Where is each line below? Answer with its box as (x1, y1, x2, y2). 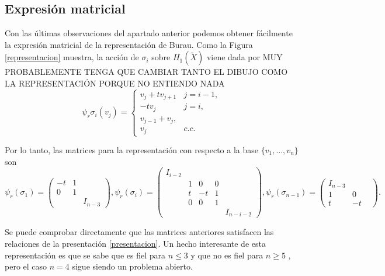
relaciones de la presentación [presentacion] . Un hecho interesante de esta (5, 237, 266, 249)
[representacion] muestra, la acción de (5, 51, 139, 63)
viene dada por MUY (206, 51, 283, 63)
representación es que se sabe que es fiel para (5, 249, 166, 261)
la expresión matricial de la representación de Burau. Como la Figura (5, 38, 253, 50)
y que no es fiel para (190, 249, 263, 261)
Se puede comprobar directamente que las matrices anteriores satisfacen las (5, 226, 274, 238)
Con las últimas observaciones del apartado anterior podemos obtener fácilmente (5, 27, 293, 39)
